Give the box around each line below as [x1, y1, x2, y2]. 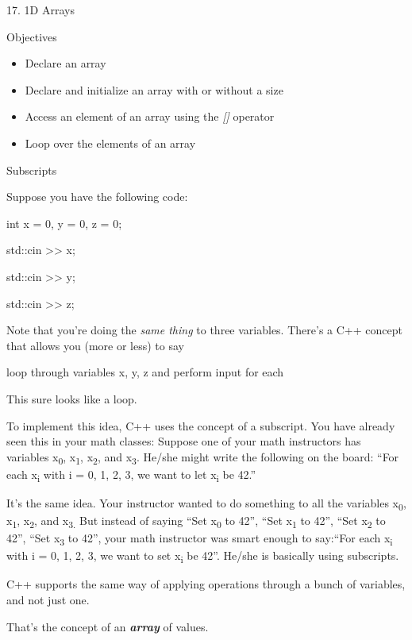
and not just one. [6, 592, 90, 608]
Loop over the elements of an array [25, 134, 196, 151]
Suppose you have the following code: [6, 188, 188, 205]
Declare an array [25, 55, 106, 71]
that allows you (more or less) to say [6, 337, 184, 353]
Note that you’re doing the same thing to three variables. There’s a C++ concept [6, 322, 402, 338]
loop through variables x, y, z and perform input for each [6, 364, 284, 380]
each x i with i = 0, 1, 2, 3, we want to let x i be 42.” [6, 465, 256, 484]
